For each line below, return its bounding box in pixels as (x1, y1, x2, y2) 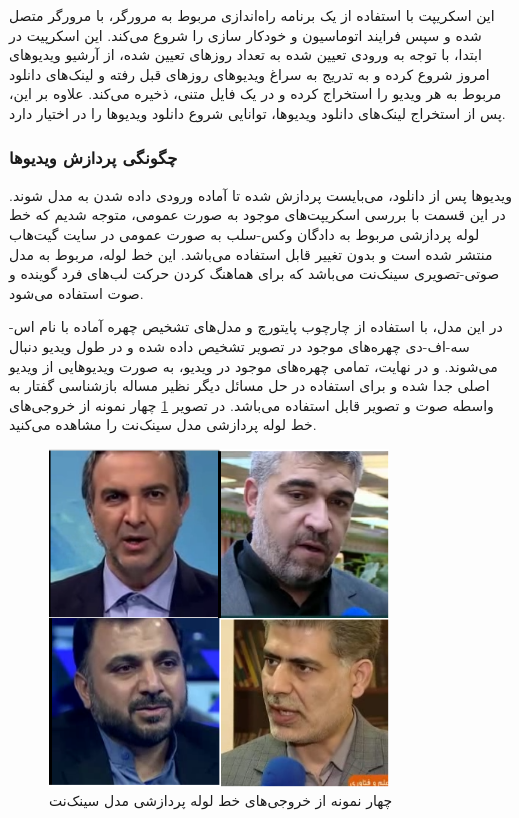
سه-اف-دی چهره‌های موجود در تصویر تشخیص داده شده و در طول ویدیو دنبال (9, 335, 470, 356)
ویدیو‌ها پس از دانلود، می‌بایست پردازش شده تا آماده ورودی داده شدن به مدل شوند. (9, 184, 512, 205)
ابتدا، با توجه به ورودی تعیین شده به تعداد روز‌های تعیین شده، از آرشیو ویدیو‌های (9, 44, 482, 65)
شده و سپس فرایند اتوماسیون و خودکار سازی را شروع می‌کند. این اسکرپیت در (9, 24, 482, 45)
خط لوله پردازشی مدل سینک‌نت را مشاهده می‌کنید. (9, 414, 317, 435)
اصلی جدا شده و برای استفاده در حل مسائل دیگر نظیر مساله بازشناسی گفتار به (9, 375, 490, 396)
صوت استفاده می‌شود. (9, 282, 144, 303)
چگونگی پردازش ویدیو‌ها (9, 145, 178, 170)
